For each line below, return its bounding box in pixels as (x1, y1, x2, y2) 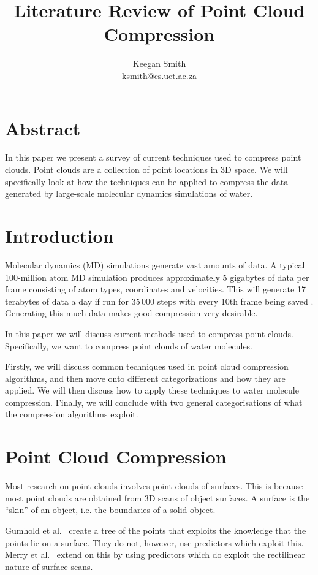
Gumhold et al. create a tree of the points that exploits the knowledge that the (5, 524, 306, 536)
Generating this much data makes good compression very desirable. (5, 307, 258, 319)
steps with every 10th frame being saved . (157, 294, 314, 307)
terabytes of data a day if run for (5, 294, 129, 307)
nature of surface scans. (5, 560, 93, 573)
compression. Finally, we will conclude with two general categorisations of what (5, 395, 303, 408)
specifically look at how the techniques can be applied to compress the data (5, 175, 289, 188)
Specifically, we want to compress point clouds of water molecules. (5, 339, 253, 352)
